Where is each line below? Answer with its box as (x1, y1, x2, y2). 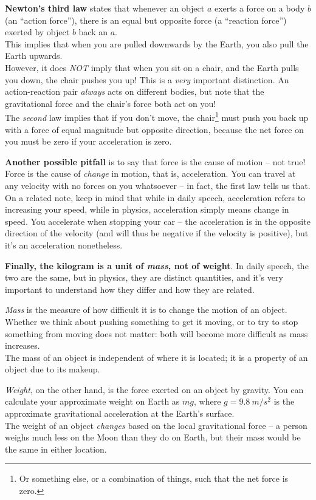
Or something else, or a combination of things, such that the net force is (19, 472, 289, 485)
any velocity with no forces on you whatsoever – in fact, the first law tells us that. (5, 179, 311, 191)
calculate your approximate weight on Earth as (5, 395, 180, 408)
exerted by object (5, 26, 70, 38)
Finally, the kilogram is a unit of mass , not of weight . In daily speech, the (5, 259, 309, 272)
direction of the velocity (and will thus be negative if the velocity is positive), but (5, 227, 309, 239)
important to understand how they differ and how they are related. (5, 283, 255, 295)
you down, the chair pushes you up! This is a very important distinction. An (5, 73, 289, 86)
